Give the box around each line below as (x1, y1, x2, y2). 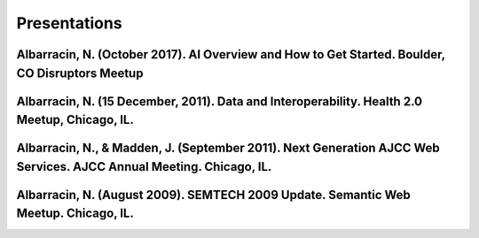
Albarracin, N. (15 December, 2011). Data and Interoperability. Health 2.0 (16, 94, 423, 109)
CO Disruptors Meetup (16, 65, 144, 81)
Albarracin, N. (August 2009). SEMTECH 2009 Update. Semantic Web (16, 187, 412, 203)
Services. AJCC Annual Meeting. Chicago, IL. (16, 159, 272, 174)
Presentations (16, 13, 123, 33)
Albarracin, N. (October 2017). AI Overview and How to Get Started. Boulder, (16, 47, 445, 62)
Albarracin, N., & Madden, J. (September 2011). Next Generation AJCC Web (16, 141, 441, 156)
